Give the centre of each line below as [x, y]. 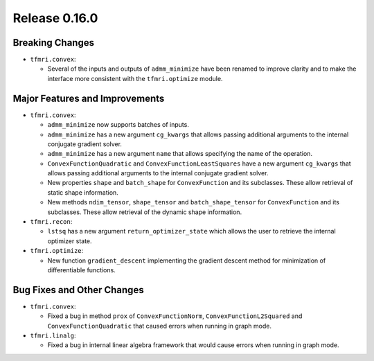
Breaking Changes [54, 43]
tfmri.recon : [51, 222]
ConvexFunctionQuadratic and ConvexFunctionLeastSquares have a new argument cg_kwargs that [199, 164]
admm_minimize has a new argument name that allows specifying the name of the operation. [180, 154]
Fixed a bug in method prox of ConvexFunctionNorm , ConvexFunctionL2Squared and [175, 316]
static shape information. [83, 192]
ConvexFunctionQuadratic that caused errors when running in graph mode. [159, 326]
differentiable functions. [81, 270]
